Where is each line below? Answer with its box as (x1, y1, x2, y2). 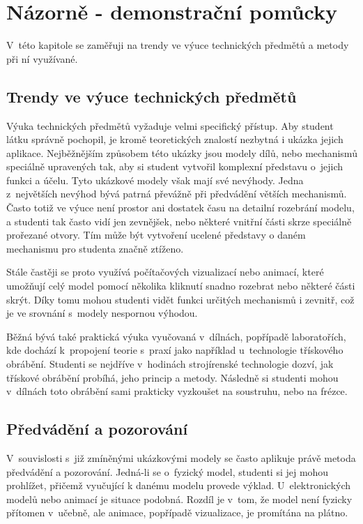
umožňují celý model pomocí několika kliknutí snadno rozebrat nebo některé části (6, 278, 355, 293)
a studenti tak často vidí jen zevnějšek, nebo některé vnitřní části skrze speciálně (6, 214, 352, 228)
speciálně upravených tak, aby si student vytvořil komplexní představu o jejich (6, 159, 343, 174)
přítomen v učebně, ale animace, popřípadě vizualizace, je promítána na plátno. (6, 505, 348, 520)
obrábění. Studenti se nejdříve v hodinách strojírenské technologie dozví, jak (6, 357, 334, 371)
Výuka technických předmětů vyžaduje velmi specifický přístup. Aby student (6, 118, 334, 133)
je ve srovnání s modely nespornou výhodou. (6, 306, 198, 320)
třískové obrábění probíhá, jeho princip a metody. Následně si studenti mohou (6, 370, 339, 384)
